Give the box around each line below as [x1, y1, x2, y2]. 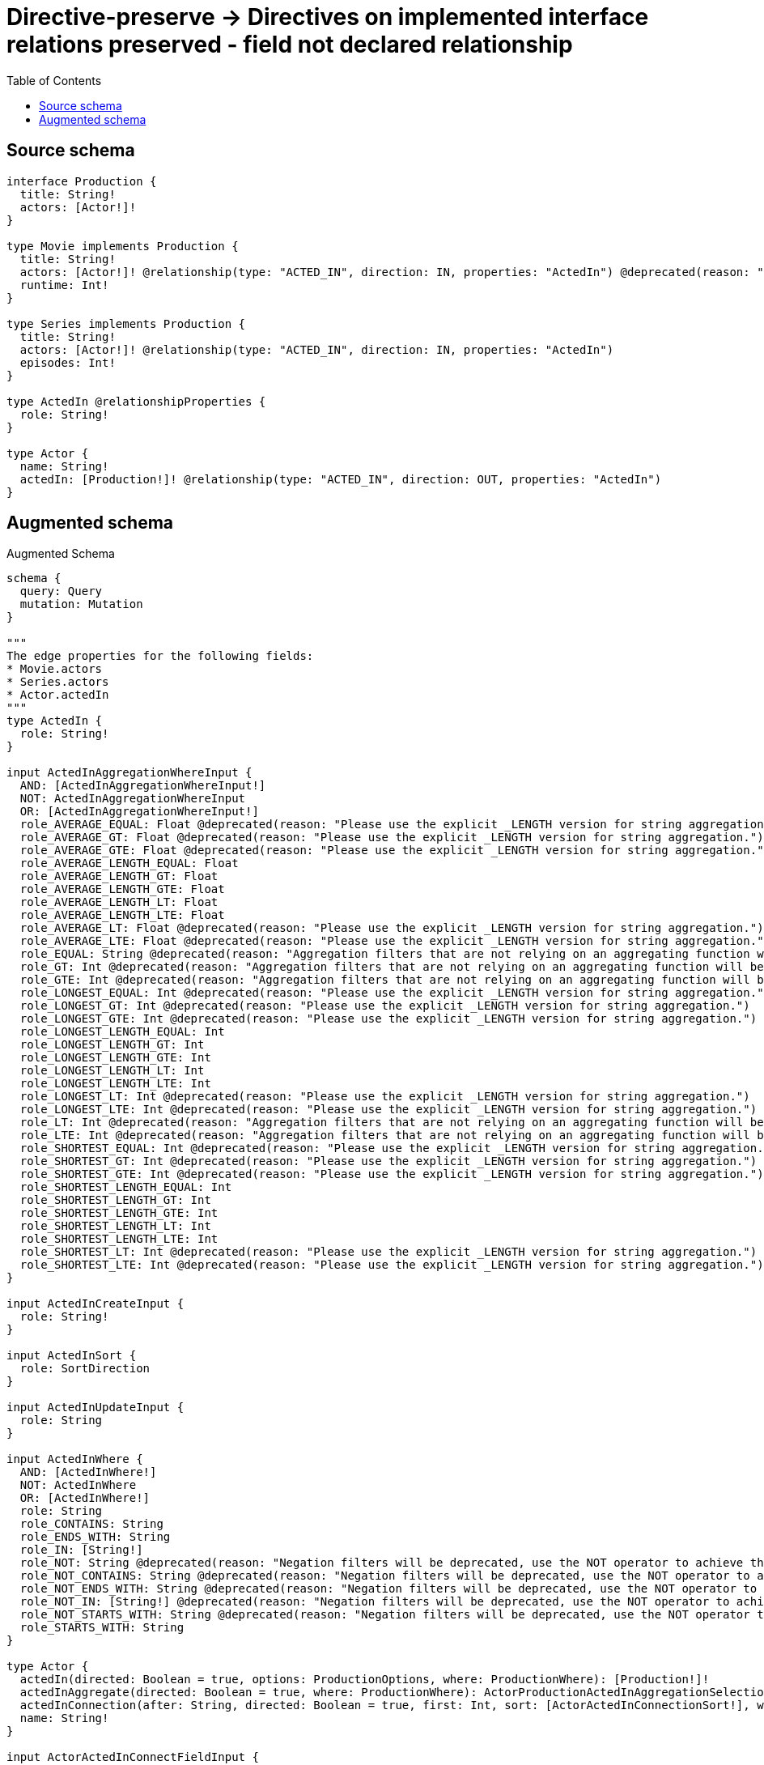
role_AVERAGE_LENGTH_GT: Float [19, 870, 219, 883]
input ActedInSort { [6, 1349, 137, 1363]
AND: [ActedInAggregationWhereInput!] [19, 779, 266, 793]
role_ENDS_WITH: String [19, 1530, 171, 1544]
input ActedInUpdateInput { [6, 1401, 185, 1414]
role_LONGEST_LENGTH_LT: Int [19, 1064, 205, 1078]
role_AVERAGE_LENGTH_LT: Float [19, 895, 219, 909]
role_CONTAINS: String [19, 1517, 163, 1531]
